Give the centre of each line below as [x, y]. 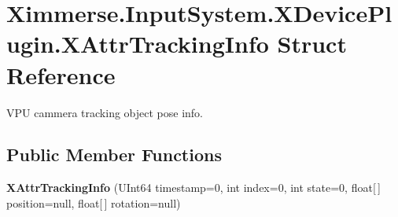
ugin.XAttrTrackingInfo [138, 44]
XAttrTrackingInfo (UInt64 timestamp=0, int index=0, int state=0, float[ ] [194, 188]
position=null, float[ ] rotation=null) [94, 202]
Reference [61, 74]
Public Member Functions [114, 154]
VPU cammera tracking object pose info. [105, 112]
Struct [312, 44]
